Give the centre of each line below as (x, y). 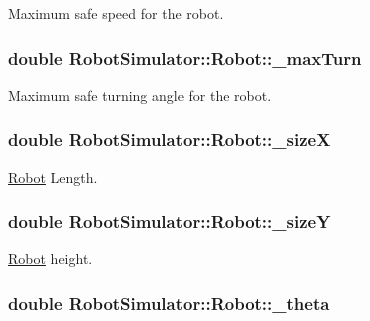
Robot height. (50, 258)
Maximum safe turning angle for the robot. (140, 94)
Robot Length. (53, 176)
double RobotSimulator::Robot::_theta (169, 302)
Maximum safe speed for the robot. (116, 13)
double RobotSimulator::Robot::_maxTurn (185, 57)
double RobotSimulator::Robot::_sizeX (169, 139)
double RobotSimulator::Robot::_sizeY (169, 221)
